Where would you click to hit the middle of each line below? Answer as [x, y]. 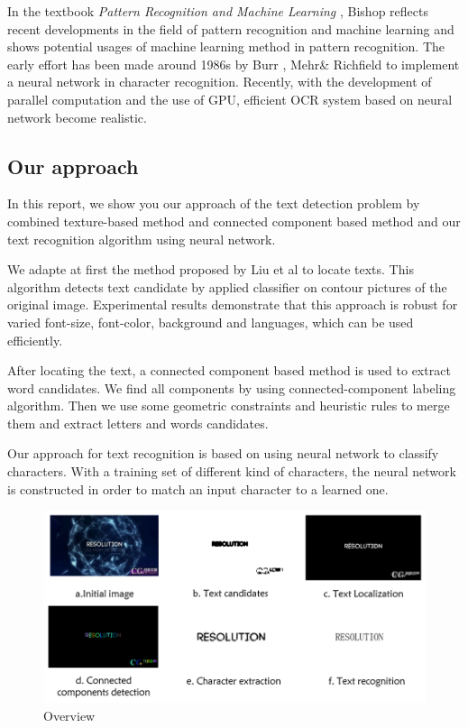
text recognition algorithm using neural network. [142, 239]
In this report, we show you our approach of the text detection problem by [214, 203]
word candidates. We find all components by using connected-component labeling [232, 387]
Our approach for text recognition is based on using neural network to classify [223, 453]
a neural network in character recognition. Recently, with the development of [220, 82]
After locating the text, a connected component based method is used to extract [229, 370]
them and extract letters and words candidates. [138, 423]
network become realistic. [77, 117]
